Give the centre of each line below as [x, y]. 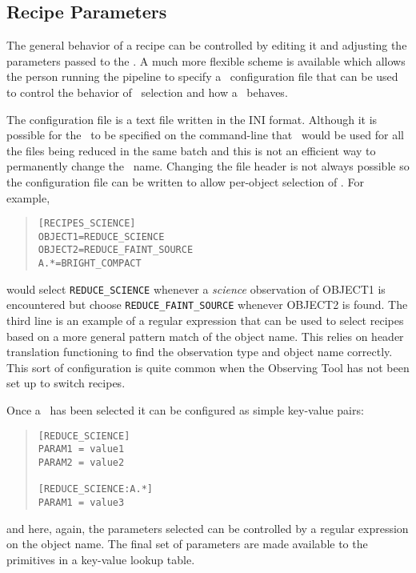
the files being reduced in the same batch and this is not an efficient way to [191, 150]
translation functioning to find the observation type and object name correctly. [200, 352]
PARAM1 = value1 [81, 449]
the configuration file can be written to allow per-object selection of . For [185, 181]
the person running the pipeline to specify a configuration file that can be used [202, 76]
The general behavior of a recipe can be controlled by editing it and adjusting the [207, 45]
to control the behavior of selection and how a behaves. [147, 92]
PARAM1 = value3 [81, 502]
